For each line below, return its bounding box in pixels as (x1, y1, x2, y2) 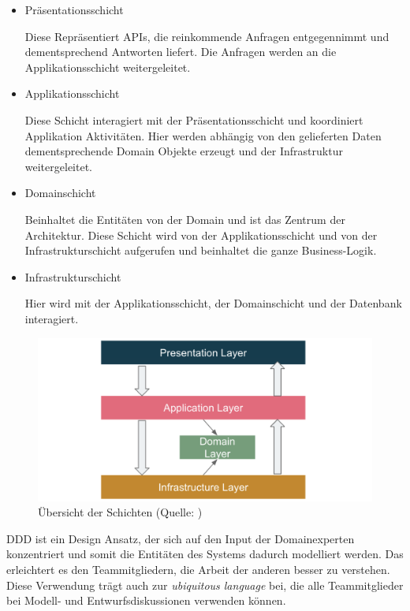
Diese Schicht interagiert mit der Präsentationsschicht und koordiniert (24, 111, 363, 128)
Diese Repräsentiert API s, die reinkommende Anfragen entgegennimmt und (24, 28, 389, 44)
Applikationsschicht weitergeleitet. (24, 58, 191, 75)
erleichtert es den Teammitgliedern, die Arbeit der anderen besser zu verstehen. (6, 561, 390, 577)
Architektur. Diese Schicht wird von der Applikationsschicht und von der (24, 226, 378, 243)
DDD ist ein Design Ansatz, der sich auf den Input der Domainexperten (6, 530, 355, 546)
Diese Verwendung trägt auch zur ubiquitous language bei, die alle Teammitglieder (6, 576, 404, 593)
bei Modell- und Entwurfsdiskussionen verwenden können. (6, 592, 286, 609)
